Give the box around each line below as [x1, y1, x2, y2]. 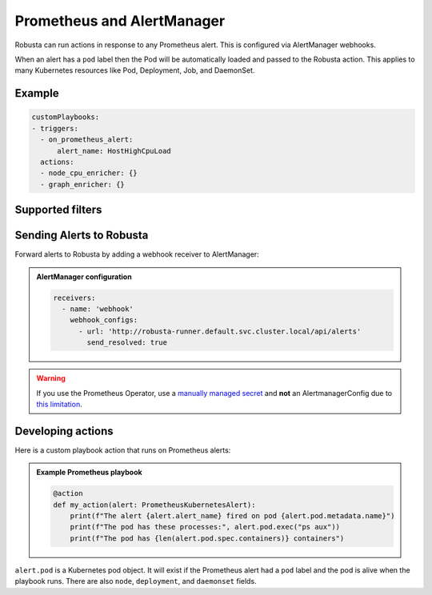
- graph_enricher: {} [40, 180, 126, 189]
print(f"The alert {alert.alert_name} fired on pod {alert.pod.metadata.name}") [70, 511, 395, 520]
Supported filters [14, 203, 102, 217]
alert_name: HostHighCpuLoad [57, 146, 171, 155]
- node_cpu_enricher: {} [40, 169, 138, 178]
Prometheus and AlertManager [14, 12, 226, 30]
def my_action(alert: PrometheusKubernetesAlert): [53, 500, 256, 509]
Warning [36, 373, 66, 383]
